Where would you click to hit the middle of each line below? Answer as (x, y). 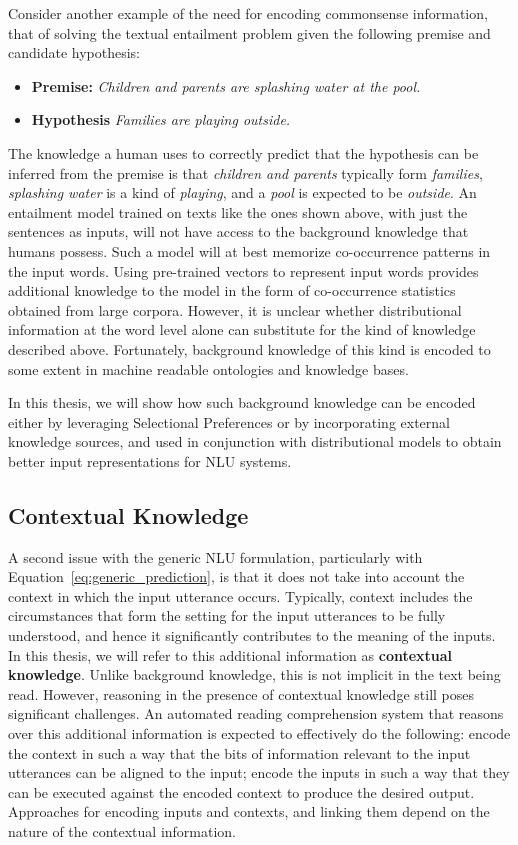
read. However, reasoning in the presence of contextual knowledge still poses (241, 693)
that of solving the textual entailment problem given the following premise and (249, 32)
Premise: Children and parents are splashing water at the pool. (226, 85)
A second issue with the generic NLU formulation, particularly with (215, 556)
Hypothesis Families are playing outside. (161, 119)
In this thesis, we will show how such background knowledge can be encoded (242, 402)
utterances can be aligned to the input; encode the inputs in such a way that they (259, 772)
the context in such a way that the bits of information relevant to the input (239, 752)
